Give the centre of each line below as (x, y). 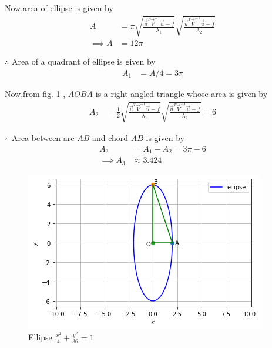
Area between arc (43, 138)
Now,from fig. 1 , (35, 93)
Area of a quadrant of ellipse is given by (83, 61)
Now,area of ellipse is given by (59, 8)
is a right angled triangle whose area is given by (182, 93)
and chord (110, 138)
